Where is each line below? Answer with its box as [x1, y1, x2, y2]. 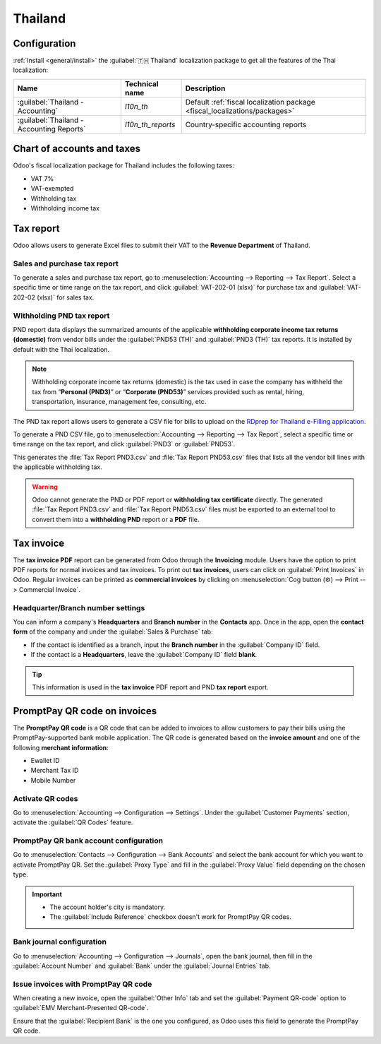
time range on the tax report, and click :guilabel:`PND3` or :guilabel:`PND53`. [13, 440, 236, 449]
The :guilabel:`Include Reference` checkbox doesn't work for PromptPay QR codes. [49, 913, 292, 921]
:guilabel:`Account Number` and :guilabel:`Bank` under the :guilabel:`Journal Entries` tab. [13, 961, 271, 970]
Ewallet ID [30, 757, 60, 764]
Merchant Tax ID [30, 766, 79, 775]
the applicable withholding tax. [13, 463, 102, 471]
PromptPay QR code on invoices [13, 705, 157, 717]
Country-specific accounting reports [185, 119, 307, 129]
